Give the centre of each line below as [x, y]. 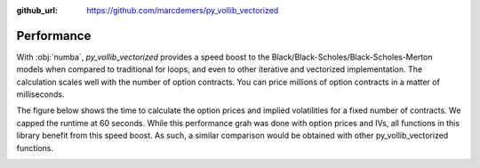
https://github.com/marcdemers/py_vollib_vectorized [183, 10]
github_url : [37, 10]
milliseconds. [41, 94]
